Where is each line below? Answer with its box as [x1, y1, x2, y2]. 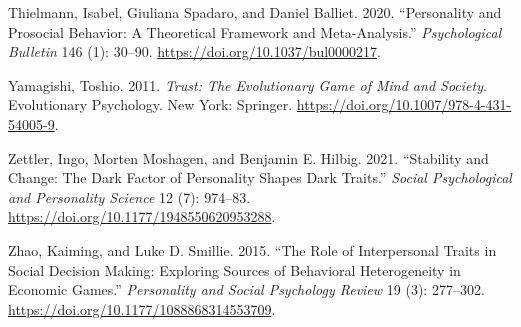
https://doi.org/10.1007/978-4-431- [296, 94, 512, 115]
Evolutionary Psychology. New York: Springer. [8, 94, 293, 115]
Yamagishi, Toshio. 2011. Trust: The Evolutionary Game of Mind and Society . [8, 74, 487, 95]
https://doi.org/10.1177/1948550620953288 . [8, 206, 276, 227]
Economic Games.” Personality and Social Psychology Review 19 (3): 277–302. [8, 279, 485, 300]
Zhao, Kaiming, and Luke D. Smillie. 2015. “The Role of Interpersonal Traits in [8, 239, 497, 260]
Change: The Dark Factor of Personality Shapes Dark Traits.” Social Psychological [8, 167, 512, 188]
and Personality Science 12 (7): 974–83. [8, 186, 251, 207]
